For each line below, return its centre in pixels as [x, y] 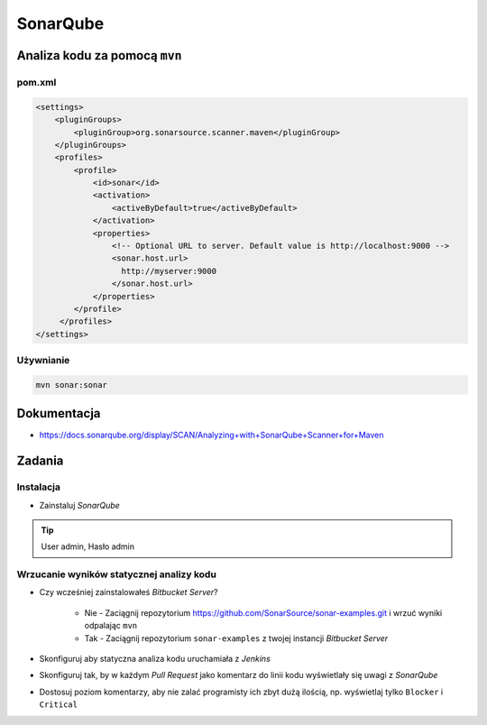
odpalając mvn [111, 626]
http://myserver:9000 [169, 271]
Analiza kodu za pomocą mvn [99, 55]
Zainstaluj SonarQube [80, 505]
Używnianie [43, 361]
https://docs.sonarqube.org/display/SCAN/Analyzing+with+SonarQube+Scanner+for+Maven [211, 435]
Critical [59, 705]
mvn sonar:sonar [72, 385]
